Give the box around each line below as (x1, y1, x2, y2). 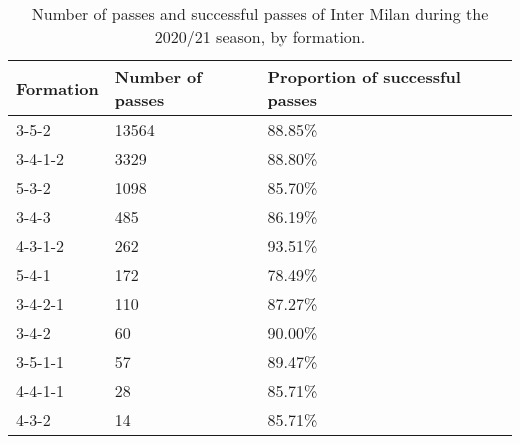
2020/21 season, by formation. (154, 25, 366, 48)
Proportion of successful (267, 65, 461, 88)
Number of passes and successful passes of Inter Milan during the (31, 2, 489, 25)
